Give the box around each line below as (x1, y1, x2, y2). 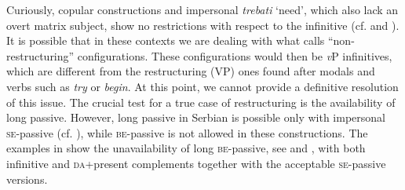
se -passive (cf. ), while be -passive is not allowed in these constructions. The (6, 124, 368, 141)
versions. (6, 170, 48, 187)
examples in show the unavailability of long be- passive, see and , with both (6, 140, 366, 156)
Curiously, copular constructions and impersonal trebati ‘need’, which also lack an (6, 2, 399, 17)
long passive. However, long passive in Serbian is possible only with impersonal (6, 109, 385, 126)
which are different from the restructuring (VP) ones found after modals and (6, 63, 375, 79)
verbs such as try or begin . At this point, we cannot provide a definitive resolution (6, 78, 399, 94)
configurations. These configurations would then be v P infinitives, (77, 47, 392, 64)
